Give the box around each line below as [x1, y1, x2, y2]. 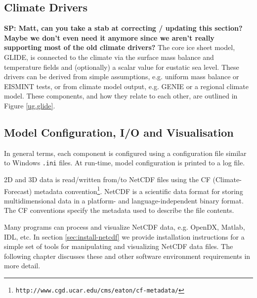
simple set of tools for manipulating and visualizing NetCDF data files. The [4, 241, 233, 251]
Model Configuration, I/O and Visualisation [4, 124, 234, 140]
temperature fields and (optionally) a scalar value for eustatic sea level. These [4, 61, 239, 72]
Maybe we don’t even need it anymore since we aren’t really [4, 32, 214, 43]
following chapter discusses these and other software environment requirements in [4, 250, 251, 261]
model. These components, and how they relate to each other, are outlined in [4, 91, 238, 101]
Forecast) [4, 186, 32, 196]
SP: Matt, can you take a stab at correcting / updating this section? [4, 23, 243, 33]
